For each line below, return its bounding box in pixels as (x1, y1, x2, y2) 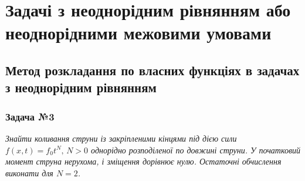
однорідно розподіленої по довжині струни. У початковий (91, 143, 301, 156)
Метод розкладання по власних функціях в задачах (5, 61, 300, 79)
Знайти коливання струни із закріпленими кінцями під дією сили (5, 132, 237, 144)
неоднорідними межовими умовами (5, 21, 272, 45)
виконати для (5, 166, 53, 179)
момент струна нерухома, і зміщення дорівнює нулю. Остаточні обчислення (5, 155, 282, 167)
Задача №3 (5, 109, 55, 123)
